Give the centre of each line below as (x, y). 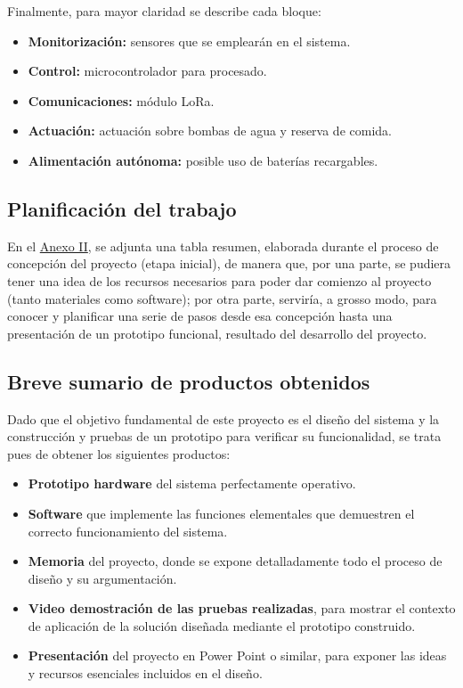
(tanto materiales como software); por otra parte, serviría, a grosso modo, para (222, 298)
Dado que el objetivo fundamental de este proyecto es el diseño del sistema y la (223, 418)
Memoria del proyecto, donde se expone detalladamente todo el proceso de (235, 561)
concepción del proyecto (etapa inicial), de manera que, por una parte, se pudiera (229, 263)
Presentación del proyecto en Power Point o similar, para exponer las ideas (237, 655)
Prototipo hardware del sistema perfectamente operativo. (192, 483)
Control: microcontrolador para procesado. (147, 71)
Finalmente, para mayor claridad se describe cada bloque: (164, 11)
